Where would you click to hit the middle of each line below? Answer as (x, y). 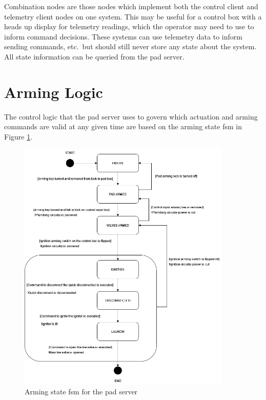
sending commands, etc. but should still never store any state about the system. (130, 46)
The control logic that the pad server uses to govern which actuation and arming (131, 116)
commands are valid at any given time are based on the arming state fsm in (123, 126)
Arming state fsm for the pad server (81, 392)
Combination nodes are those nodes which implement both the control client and (131, 6)
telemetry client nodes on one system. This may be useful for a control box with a (133, 16)
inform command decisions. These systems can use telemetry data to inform (123, 36)
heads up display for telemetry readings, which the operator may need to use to (129, 26)
